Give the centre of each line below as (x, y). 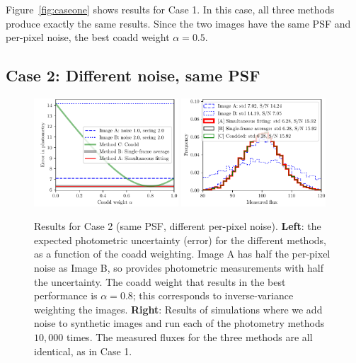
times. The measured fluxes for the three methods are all (189, 336)
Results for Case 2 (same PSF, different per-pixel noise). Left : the (178, 226)
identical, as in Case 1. (83, 351)
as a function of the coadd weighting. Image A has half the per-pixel (182, 254)
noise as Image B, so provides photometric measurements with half (179, 267)
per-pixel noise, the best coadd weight (88, 37)
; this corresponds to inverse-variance (213, 295)
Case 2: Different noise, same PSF (133, 75)
